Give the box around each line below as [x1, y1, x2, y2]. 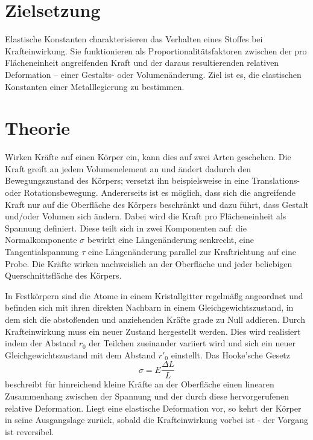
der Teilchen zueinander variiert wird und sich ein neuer [89, 337, 296, 349]
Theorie [5, 115, 71, 140]
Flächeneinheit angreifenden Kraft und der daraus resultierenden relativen [5, 56, 279, 69]
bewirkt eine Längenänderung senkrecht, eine [87, 233, 254, 246]
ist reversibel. [5, 425, 54, 438]
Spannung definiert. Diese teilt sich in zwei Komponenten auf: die [5, 221, 247, 234]
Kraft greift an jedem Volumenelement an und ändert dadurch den [5, 162, 251, 175]
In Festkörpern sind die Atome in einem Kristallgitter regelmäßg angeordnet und [5, 289, 303, 302]
